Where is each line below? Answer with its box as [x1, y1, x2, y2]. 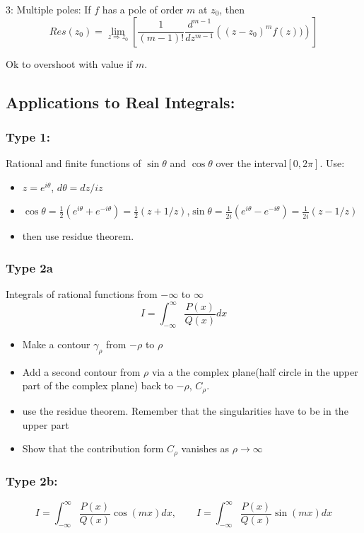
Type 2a [6, 258, 53, 276]
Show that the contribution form [22, 441, 164, 456]
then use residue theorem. [22, 229, 134, 243]
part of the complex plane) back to [22, 378, 173, 393]
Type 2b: [6, 472, 58, 490]
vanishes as [181, 441, 230, 456]
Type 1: [6, 127, 50, 145]
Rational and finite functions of [6, 156, 141, 171]
